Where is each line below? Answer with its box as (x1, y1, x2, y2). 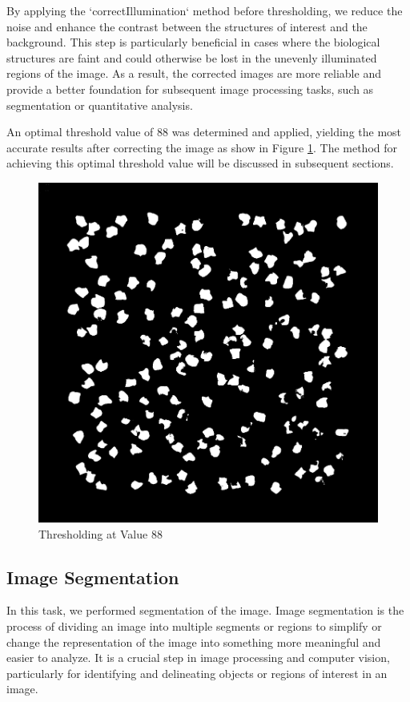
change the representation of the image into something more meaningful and (6, 633, 381, 650)
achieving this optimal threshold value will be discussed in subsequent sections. (6, 155, 394, 171)
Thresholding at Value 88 (38, 525, 163, 542)
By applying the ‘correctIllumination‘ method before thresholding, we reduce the (6, 2, 403, 18)
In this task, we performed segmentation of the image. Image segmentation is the (6, 602, 404, 619)
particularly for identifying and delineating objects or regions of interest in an (6, 664, 388, 681)
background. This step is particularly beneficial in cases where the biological (6, 34, 380, 50)
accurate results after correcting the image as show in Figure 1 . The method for (6, 139, 398, 155)
